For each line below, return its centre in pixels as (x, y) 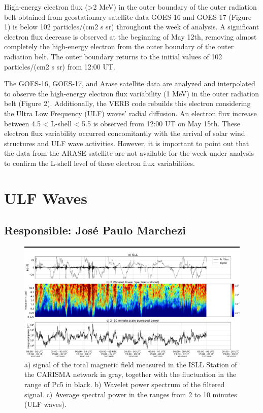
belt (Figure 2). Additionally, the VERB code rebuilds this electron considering (127, 103)
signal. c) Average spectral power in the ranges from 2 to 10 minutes (131, 394)
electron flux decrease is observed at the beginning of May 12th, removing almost (130, 36)
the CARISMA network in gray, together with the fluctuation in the (130, 374)
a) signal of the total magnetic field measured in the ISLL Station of (131, 364)
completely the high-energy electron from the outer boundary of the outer (119, 46)
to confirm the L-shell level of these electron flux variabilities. (100, 163)
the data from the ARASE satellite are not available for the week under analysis (129, 153)
